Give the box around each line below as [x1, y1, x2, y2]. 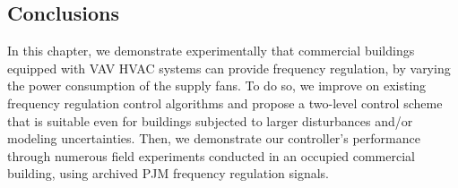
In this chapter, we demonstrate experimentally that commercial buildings [7, 41, 415, 60]
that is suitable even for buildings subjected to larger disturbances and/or [7, 111, 413, 130]
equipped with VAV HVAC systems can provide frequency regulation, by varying [7, 58, 451, 77]
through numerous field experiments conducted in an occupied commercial [7, 146, 415, 165]
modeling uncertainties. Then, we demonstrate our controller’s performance [7, 129, 420, 148]
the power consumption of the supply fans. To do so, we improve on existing [7, 76, 427, 95]
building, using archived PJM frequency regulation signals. [7, 164, 329, 183]
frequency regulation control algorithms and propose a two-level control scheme [7, 93, 443, 112]
